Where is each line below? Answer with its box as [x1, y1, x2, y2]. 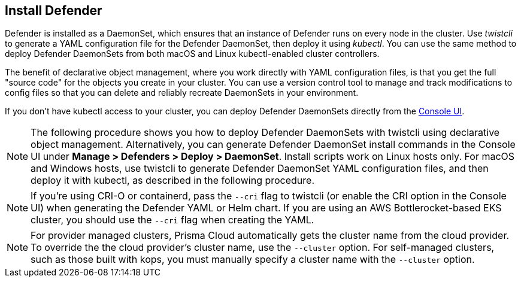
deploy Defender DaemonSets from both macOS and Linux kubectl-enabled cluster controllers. [5, 48, 380, 59]
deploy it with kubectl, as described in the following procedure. [31, 174, 315, 187]
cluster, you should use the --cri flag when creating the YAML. [31, 214, 314, 226]
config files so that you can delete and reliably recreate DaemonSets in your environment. [5, 87, 359, 98]
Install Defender [5, 3, 102, 18]
